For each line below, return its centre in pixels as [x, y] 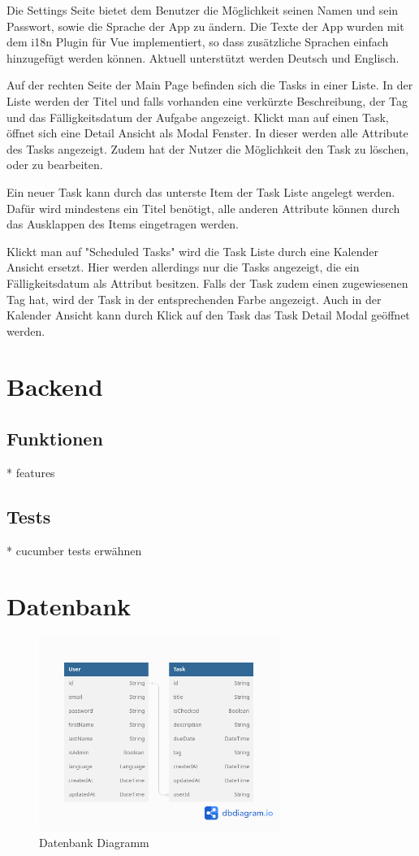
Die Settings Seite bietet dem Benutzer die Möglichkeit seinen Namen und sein [203, 10]
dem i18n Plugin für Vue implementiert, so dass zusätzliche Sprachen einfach [198, 42]
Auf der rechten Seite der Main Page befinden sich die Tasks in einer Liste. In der [210, 85]
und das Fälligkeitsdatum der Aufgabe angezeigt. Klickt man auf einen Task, [198, 117]
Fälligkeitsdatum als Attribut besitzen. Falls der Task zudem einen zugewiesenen [207, 282]
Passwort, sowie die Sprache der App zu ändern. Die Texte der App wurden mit [205, 26]
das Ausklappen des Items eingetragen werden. [123, 224]
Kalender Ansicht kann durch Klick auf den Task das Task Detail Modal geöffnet [208, 315]
